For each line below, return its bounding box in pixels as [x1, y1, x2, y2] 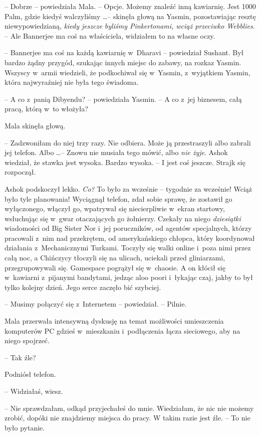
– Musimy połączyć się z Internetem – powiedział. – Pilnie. [5, 299, 187, 309]
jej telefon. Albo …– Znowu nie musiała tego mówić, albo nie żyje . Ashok [5, 147, 228, 158]
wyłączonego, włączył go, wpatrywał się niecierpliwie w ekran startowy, [5, 203, 225, 214]
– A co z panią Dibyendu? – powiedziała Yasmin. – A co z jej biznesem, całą [5, 93, 242, 104]
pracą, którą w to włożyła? [5, 103, 88, 114]
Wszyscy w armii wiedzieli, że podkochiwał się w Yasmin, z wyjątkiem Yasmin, [5, 67, 250, 77]
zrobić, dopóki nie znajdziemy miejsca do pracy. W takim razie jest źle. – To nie [5, 412, 250, 423]
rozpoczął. [5, 167, 36, 177]
